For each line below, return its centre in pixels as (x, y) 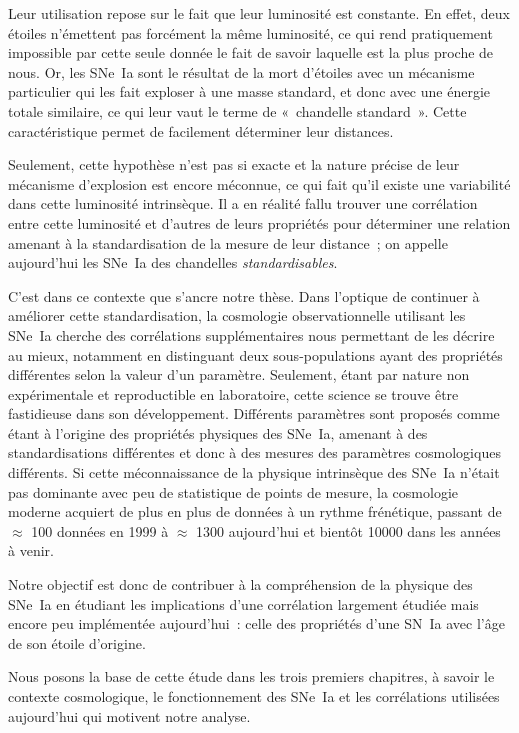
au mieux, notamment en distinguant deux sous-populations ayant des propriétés (255, 354)
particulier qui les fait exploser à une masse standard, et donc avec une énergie (249, 91)
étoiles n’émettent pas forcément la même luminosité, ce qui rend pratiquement (250, 32)
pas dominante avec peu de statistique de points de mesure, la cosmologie (233, 491)
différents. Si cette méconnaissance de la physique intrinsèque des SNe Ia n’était (254, 472)
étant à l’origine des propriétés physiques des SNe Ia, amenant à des (218, 432)
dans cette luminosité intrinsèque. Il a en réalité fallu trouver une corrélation (243, 203)
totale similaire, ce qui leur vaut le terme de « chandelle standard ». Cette (237, 110)
